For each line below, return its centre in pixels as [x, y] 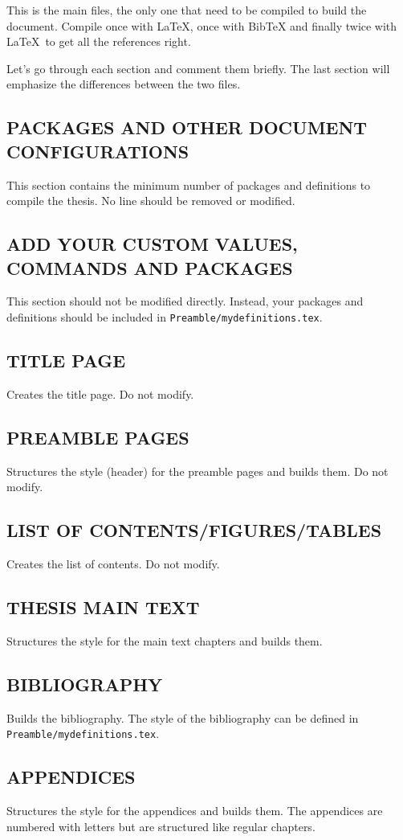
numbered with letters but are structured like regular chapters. [161, 826]
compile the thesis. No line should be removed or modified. [151, 201]
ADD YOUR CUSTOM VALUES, [152, 244]
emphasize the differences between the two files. [124, 84]
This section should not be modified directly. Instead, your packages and [185, 301]
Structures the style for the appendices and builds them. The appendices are [195, 811]
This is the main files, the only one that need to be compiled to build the [187, 10]
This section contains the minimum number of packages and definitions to [189, 184]
